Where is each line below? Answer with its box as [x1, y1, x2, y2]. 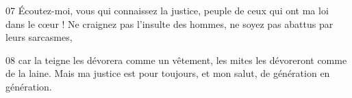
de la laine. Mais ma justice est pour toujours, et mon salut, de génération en [5, 66, 330, 80]
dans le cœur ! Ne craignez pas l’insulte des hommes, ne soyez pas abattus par [5, 16, 334, 31]
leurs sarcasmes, [5, 30, 73, 44]
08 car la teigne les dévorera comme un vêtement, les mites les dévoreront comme [5, 52, 347, 67]
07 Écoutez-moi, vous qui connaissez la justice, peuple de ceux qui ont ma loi [5, 3, 329, 17]
